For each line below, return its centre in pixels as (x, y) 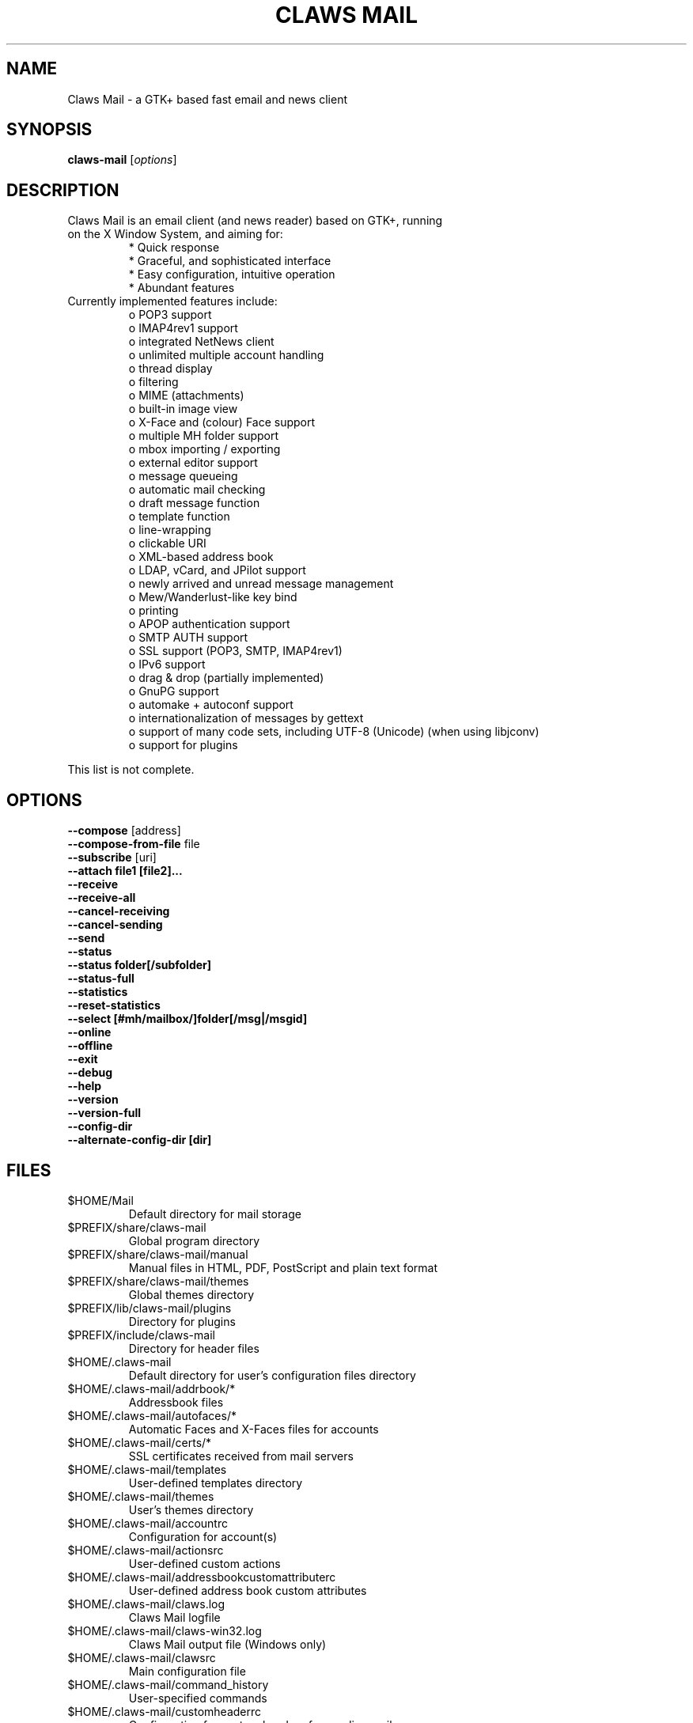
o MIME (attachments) (186, 396)
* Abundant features (182, 288)
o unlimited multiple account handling (226, 355)
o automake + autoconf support (211, 705)
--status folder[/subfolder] (140, 965)
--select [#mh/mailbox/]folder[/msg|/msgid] (187, 1019)
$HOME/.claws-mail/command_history (168, 1684)
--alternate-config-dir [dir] (140, 1140)
